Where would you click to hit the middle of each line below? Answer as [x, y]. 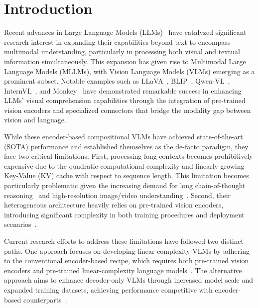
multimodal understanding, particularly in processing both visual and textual [122, 51]
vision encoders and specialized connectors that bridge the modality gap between [128, 110]
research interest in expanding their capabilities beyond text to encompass [117, 42]
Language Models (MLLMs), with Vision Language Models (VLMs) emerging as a [129, 71]
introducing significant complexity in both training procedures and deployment [124, 214]
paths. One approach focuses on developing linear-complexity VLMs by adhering [127, 251]
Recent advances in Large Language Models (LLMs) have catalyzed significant [125, 32]
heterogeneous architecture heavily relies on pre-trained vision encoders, [114, 205]
